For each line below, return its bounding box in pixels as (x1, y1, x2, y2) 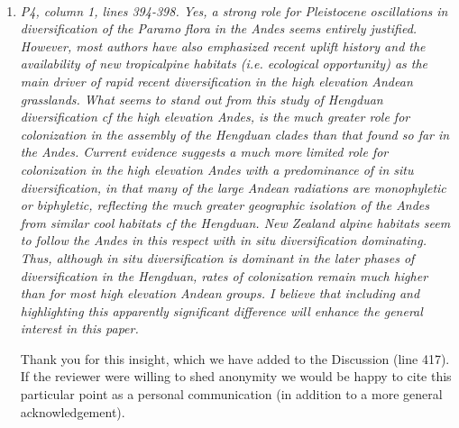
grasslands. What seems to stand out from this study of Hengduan (20, 89, 383, 108)
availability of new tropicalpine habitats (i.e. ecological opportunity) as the (20, 54, 428, 73)
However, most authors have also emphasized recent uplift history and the (20, 36, 426, 55)
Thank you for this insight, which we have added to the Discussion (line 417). (20, 349, 450, 368)
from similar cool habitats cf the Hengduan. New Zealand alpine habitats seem (20, 213, 451, 232)
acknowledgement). (20, 402, 125, 421)
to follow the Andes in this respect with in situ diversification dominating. (20, 231, 427, 250)
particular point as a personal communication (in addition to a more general (20, 385, 443, 404)
